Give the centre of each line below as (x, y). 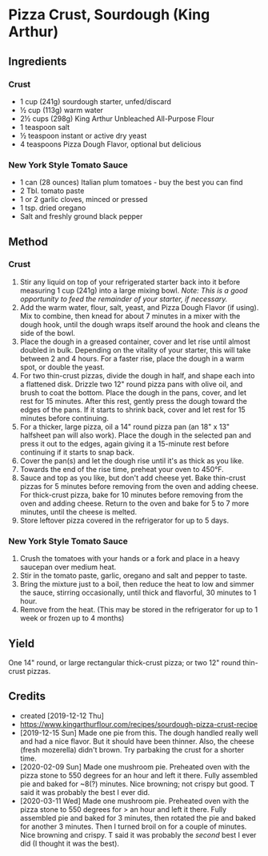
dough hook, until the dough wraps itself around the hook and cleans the (140, 324)
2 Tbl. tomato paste (52, 191)
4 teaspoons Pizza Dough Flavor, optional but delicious (110, 144)
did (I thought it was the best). (70, 843)
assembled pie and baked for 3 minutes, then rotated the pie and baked (138, 818)
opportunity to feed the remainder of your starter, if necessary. (124, 299)
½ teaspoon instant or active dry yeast (83, 135)
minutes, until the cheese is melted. (78, 511)
